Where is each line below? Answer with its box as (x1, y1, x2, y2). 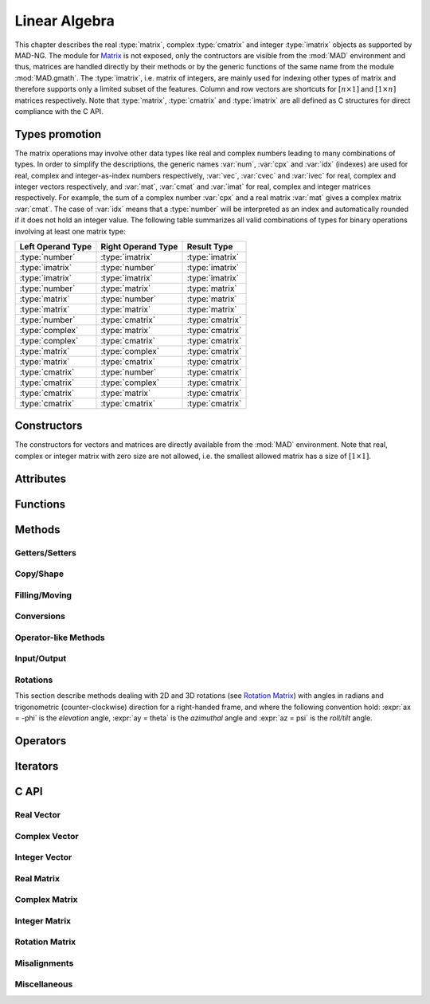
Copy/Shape (14, 568, 64, 579)
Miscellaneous (14, 979, 73, 990)
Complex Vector (14, 830, 79, 841)
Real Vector (14, 809, 61, 820)
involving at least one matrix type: (14, 226, 127, 236)
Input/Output (14, 653, 67, 665)
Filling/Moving (14, 590, 72, 601)
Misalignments (14, 957, 74, 968)
